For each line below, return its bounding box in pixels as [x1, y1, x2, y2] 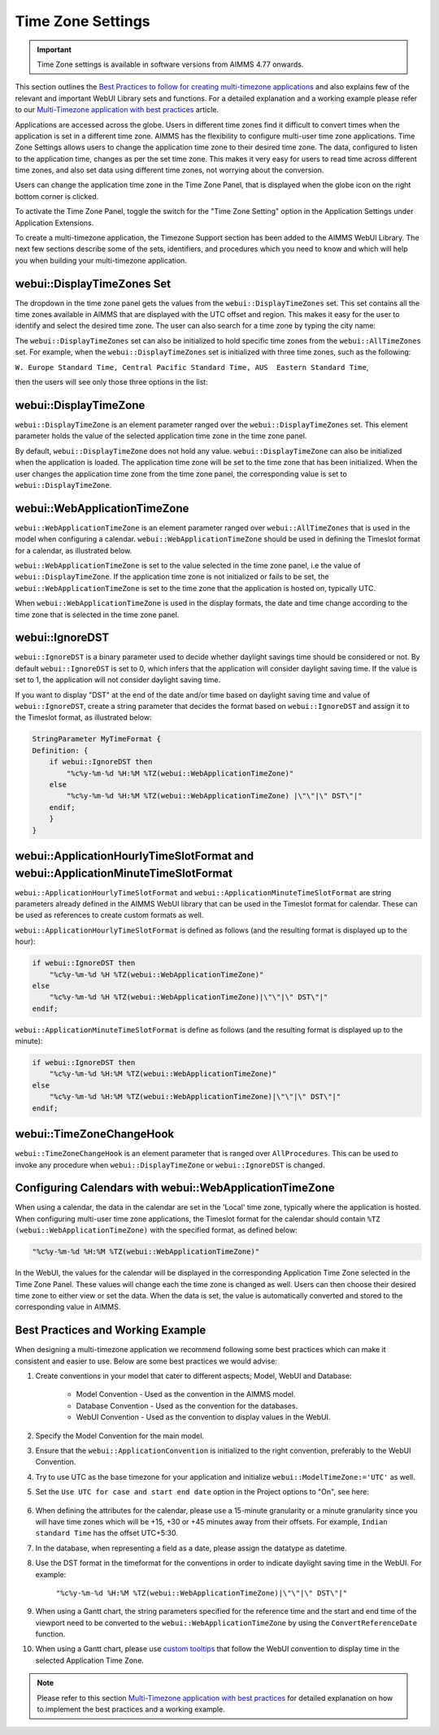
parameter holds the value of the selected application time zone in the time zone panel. [15, 431, 307, 441]
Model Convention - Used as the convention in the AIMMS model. [76, 1389, 296, 1399]
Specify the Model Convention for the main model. [35, 1431, 205, 1441]
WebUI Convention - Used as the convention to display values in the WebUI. [76, 1412, 331, 1422]
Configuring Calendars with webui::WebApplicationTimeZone [15, 1181, 335, 1195]
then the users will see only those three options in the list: [15, 377, 208, 387]
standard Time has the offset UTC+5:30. [35, 1528, 178, 1538]
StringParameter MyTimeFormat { [32, 734, 162, 744]
